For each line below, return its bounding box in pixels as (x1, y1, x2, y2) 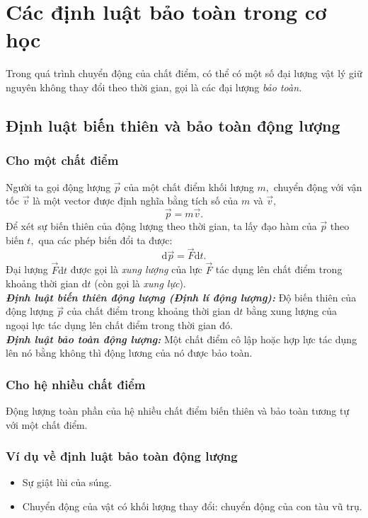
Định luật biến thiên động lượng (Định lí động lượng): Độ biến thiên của (6, 289, 357, 304)
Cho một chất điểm (6, 151, 119, 169)
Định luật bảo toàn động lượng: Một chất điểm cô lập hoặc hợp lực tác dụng (6, 331, 357, 346)
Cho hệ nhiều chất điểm (6, 375, 146, 393)
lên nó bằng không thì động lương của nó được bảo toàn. (6, 345, 253, 360)
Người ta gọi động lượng (6, 179, 111, 194)
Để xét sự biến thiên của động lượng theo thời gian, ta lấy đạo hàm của (6, 218, 317, 233)
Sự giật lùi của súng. (22, 475, 112, 490)
